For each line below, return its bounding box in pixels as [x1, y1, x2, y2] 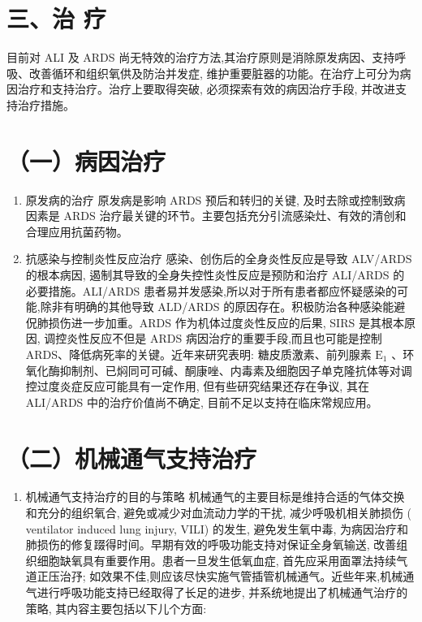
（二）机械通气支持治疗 [6, 441, 257, 474]
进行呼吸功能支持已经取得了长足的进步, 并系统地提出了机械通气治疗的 [37, 584, 408, 601]
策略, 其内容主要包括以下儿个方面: [25, 599, 207, 616]
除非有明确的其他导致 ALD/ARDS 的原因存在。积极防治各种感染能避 [40, 298, 406, 315]
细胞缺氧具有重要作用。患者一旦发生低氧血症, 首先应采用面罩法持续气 [37, 551, 408, 568]
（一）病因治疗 [6, 144, 166, 177]
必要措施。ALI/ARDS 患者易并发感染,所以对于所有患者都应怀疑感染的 [25, 282, 397, 299]
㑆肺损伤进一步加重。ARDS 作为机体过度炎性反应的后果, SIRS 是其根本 [25, 313, 404, 330]
